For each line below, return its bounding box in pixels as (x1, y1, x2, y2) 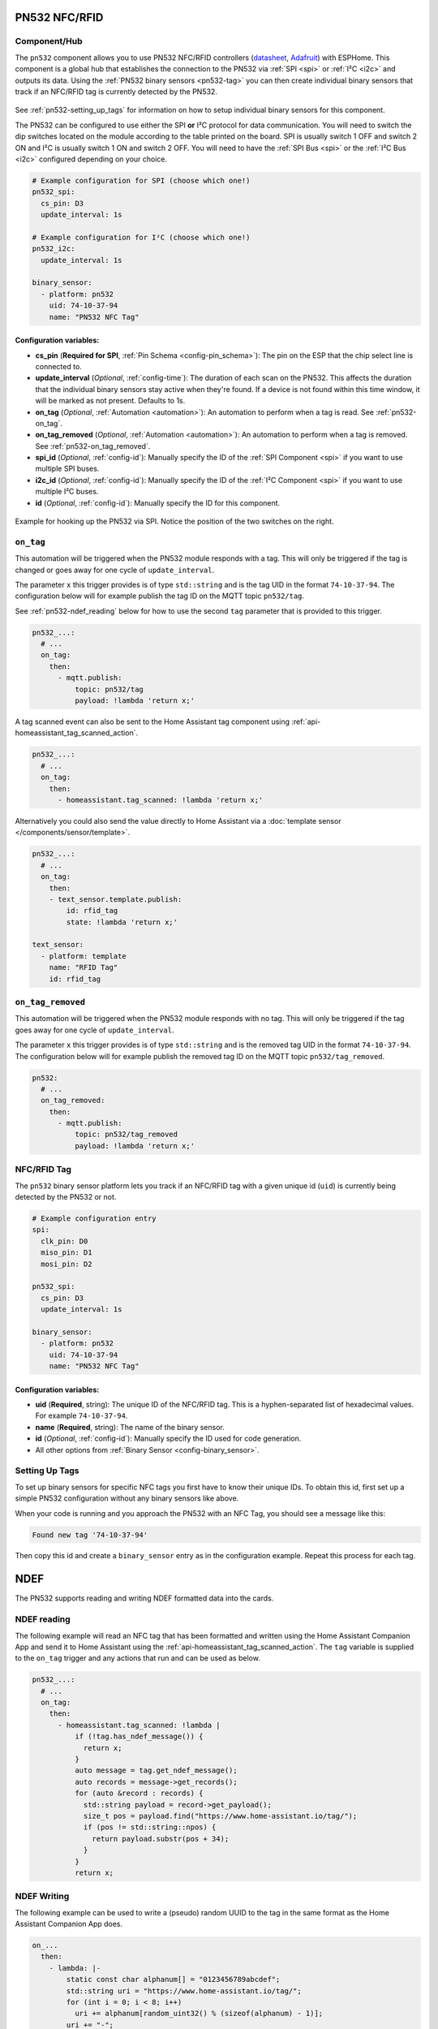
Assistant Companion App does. (15, 1919, 123, 1929)
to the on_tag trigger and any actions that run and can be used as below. (15, 1653, 261, 1663)
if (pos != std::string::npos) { (83, 1823, 217, 1832)
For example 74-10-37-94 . (35, 1411, 128, 1420)
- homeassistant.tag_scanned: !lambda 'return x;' (58, 795, 264, 804)
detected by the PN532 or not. (15, 1191, 117, 1201)
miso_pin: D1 (41, 1248, 92, 1257)
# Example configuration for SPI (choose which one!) (32, 175, 251, 185)
